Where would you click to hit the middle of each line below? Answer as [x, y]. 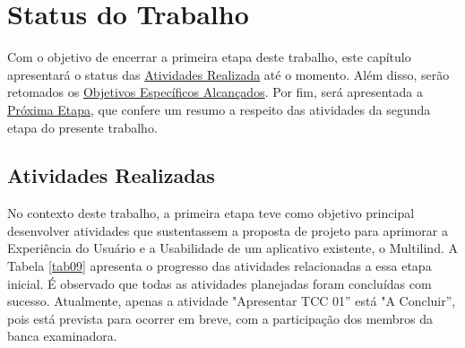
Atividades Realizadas [111, 175]
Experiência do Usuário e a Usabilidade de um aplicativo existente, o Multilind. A [232, 248]
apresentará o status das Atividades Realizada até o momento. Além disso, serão [228, 74]
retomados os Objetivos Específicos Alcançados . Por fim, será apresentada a [215, 92]
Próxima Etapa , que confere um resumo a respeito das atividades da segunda [219, 109]
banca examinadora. [62, 336]
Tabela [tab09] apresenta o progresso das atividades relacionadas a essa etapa [220, 266]
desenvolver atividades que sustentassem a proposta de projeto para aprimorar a [228, 230]
